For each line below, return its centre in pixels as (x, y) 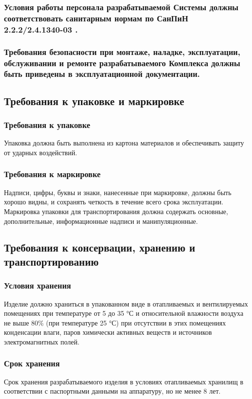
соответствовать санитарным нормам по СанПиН (96, 18)
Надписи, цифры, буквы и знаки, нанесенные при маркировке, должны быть (118, 192)
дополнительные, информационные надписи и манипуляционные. (101, 221)
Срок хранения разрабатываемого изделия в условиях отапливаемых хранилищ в (124, 381)
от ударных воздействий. (41, 152)
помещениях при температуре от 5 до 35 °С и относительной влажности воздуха (124, 313)
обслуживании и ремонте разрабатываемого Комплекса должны (122, 63)
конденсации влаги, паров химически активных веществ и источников (108, 332)
